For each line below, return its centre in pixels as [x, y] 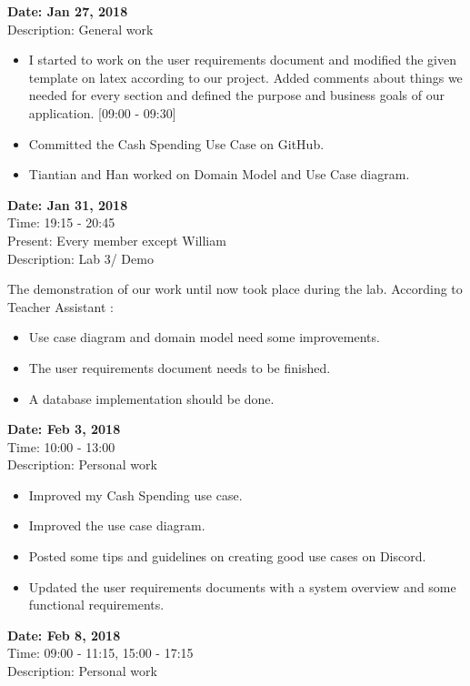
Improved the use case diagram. [117, 525]
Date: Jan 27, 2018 [68, 11]
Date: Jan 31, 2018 [68, 204]
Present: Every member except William [117, 240]
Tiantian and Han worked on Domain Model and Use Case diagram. [219, 174]
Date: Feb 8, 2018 [64, 635]
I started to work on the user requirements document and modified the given [242, 60]
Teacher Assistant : [60, 306]
